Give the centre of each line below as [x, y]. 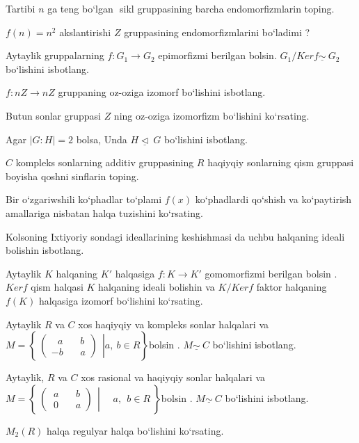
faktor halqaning [292, 287]
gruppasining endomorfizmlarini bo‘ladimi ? [217, 32]
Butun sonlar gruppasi [53, 115]
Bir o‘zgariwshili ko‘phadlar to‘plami [84, 199]
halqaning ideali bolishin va [157, 287]
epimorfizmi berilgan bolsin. [217, 55]
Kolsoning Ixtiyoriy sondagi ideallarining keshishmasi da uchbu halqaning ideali [175, 236]
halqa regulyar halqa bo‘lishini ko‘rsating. [135, 430]
